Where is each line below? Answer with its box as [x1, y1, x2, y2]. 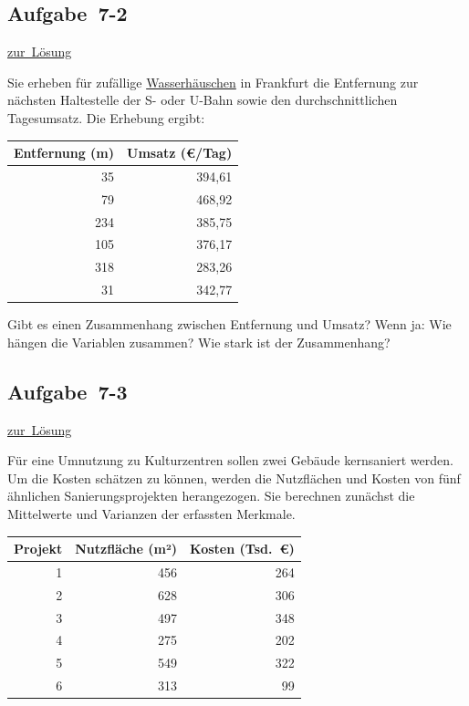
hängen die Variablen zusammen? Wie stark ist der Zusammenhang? [7, 332, 391, 351]
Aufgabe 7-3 [7, 377, 128, 405]
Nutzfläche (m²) [75, 539, 178, 558]
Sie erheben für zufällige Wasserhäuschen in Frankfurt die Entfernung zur [7, 72, 419, 91]
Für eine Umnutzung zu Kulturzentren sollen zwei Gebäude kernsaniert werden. [7, 451, 453, 470]
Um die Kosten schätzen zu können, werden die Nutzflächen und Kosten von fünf [7, 468, 461, 487]
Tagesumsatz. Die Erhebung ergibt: [7, 108, 205, 127]
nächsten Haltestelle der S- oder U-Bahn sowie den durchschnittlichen [7, 90, 398, 109]
